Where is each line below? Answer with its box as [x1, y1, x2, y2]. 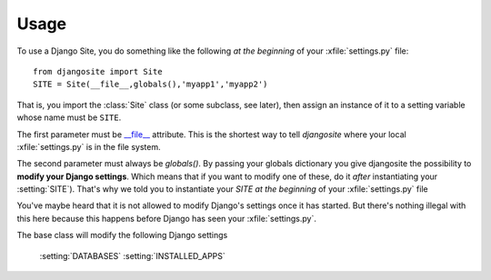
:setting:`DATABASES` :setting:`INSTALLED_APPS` [39, 250, 226, 261]
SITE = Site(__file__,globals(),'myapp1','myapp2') [33, 79, 268, 90]
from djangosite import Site [33, 66, 163, 76]
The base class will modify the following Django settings [16, 230, 228, 241]
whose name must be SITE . [16, 112, 122, 123]
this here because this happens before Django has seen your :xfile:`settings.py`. [16, 213, 317, 224]
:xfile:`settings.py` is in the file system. [16, 141, 161, 152]
